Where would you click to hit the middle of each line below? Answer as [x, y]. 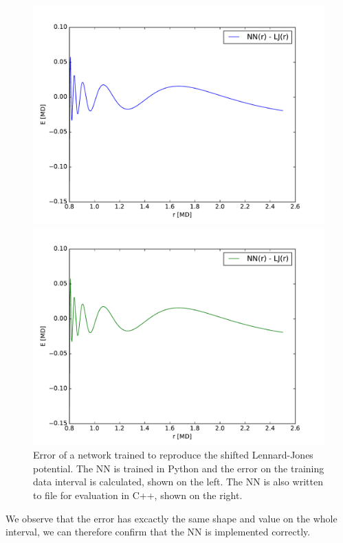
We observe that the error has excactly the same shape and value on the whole [171, 518]
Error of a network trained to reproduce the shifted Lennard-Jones [173, 455]
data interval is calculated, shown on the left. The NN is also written [178, 482]
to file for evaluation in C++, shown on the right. [138, 495]
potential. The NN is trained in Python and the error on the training [179, 468]
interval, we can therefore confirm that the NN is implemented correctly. [158, 532]
